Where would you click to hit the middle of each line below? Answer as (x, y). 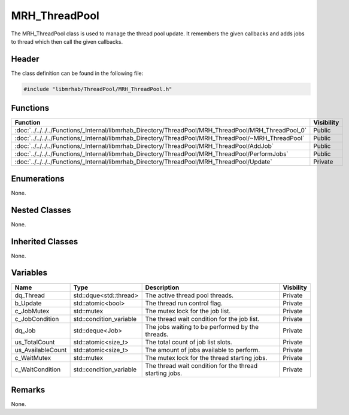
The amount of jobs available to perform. (203, 350)
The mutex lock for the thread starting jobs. (206, 358)
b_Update (28, 303)
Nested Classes (41, 210)
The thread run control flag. (184, 303)
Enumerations (38, 179)
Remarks (28, 390)
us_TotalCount (35, 342)
